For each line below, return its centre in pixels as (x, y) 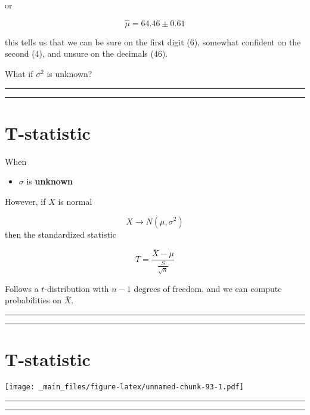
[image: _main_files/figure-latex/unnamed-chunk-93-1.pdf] (124, 387)
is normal (75, 201)
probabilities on (33, 300)
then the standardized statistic (61, 234)
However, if (25, 201)
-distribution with (77, 288)
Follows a (22, 288)
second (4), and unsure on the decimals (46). (86, 53)
